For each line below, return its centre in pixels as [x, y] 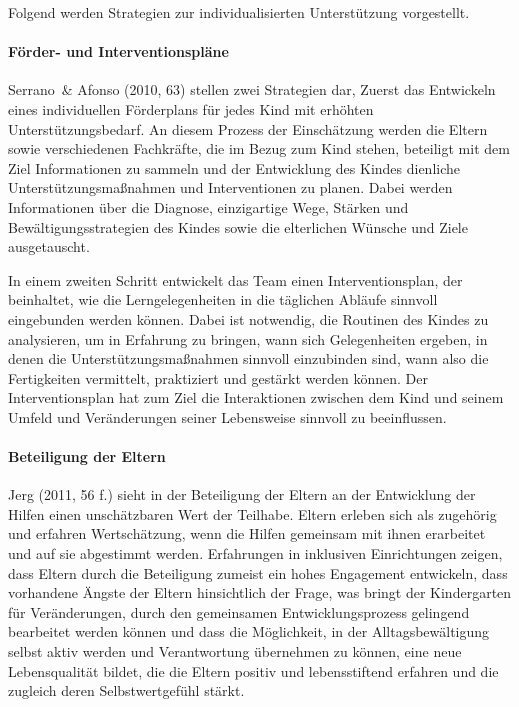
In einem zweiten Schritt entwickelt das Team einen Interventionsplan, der [235, 279]
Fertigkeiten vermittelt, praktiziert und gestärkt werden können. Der [218, 377]
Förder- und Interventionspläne [118, 51]
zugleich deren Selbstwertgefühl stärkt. [126, 690]
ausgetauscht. [49, 246]
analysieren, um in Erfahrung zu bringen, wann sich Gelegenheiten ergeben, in [248, 338]
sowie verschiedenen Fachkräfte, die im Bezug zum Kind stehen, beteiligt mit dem [259, 148]
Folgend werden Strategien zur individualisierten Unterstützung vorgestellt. [239, 12]
